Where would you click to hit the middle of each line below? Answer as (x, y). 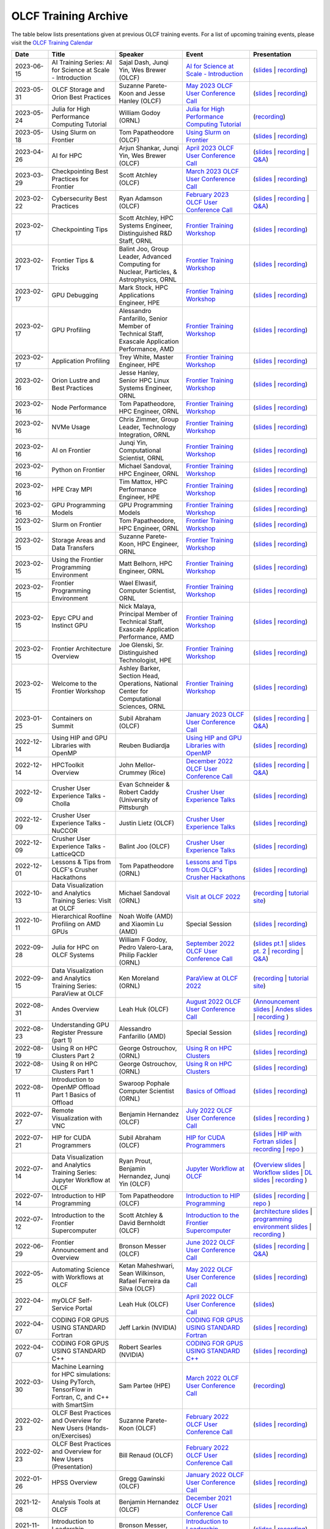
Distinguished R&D (145, 234)
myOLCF (64, 1301)
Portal (84, 1308)
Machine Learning (78, 1367)
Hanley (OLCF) (140, 101)
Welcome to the (74, 684)
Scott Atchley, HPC (146, 218)
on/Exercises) (71, 1436)
